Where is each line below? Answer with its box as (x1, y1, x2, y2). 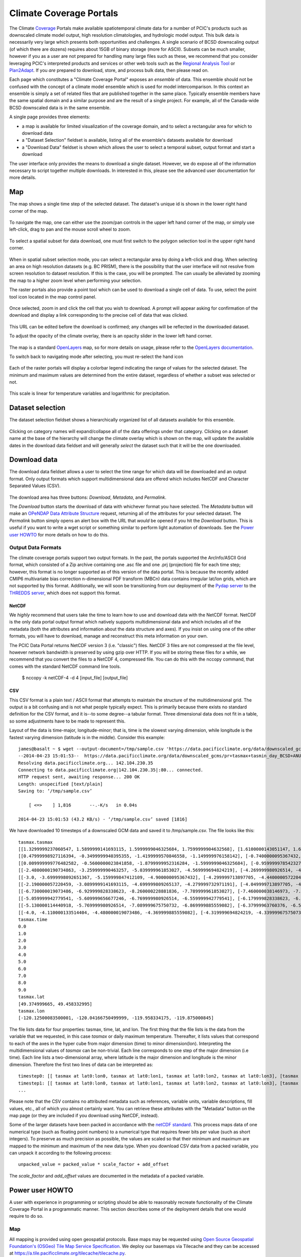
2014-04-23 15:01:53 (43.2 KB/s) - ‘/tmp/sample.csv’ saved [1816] (18, 816, 188, 822)
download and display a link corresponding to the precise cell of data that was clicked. (9, 312, 188, 318)
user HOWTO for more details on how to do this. (9, 531, 109, 537)
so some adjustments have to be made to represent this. (9, 718, 126, 724)
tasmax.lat (18, 994, 45, 1000)
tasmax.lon (18, 1008, 45, 1014)
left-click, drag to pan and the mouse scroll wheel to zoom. (9, 226, 131, 232)
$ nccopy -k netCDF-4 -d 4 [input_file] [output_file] (22, 675, 128, 681)
